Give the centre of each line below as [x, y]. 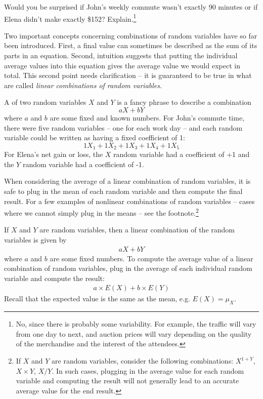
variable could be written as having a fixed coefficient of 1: [95, 137]
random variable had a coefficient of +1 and [182, 154]
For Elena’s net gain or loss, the [54, 154]
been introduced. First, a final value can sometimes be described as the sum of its [131, 45]
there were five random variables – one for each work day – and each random [123, 127]
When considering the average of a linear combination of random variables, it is [127, 181]
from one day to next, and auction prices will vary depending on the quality [134, 333]
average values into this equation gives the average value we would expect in [122, 65]
